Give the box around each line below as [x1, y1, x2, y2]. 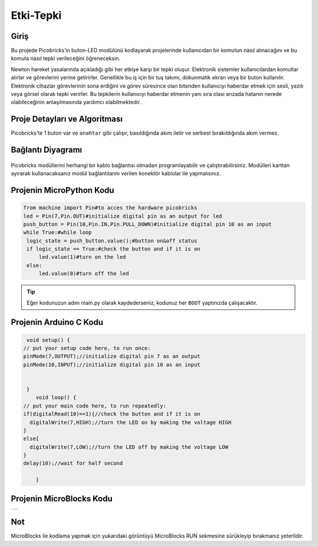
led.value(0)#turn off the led [38, 271, 130, 277]
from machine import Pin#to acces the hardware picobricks [23, 205, 197, 211]
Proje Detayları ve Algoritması [11, 114, 123, 124]
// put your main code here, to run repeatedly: [23, 402, 167, 409]
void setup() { [26, 336, 71, 343]
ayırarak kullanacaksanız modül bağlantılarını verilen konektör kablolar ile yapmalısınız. [11, 170, 221, 177]
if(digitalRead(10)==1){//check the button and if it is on [23, 411, 201, 418]
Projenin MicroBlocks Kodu [11, 493, 113, 503]
